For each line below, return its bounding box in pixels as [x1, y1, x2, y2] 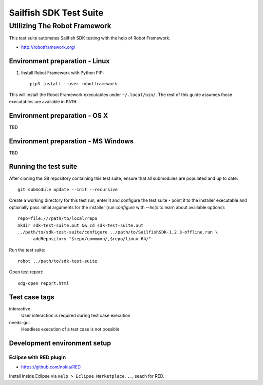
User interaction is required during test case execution [21, 312, 131, 319]
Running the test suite [9, 162, 77, 171]
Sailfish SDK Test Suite [9, 7, 104, 18]
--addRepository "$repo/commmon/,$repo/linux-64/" [27, 236, 151, 242]
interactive [9, 306, 31, 311]
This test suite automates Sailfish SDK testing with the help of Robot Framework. [9, 35, 170, 41]
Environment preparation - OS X [9, 111, 108, 119]
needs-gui [9, 319, 30, 325]
